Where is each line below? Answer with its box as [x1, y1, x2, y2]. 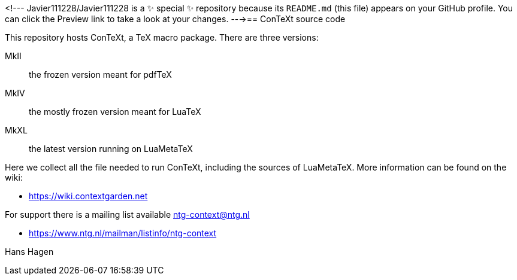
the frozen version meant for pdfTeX [29, 69, 172, 80]
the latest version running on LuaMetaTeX [29, 144, 193, 154]
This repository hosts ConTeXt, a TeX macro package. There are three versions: [5, 32, 319, 42]
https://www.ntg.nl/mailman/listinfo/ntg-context [29, 228, 217, 238]
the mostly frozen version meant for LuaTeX [29, 106, 201, 117]
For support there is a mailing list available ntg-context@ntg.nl [5, 209, 250, 220]
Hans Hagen [5, 246, 54, 257]
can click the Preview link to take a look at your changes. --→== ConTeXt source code [5, 14, 346, 24]
